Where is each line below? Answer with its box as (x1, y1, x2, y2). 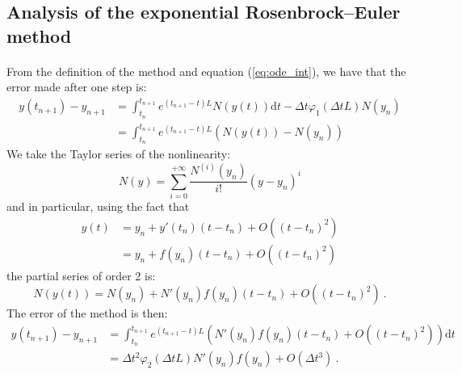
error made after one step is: (6, 78, 147, 95)
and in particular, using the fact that (6, 198, 190, 215)
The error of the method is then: (6, 305, 168, 321)
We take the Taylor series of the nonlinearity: (6, 145, 231, 162)
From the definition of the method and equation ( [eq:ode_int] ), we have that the (6, 62, 406, 79)
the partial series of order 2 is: (6, 267, 156, 284)
